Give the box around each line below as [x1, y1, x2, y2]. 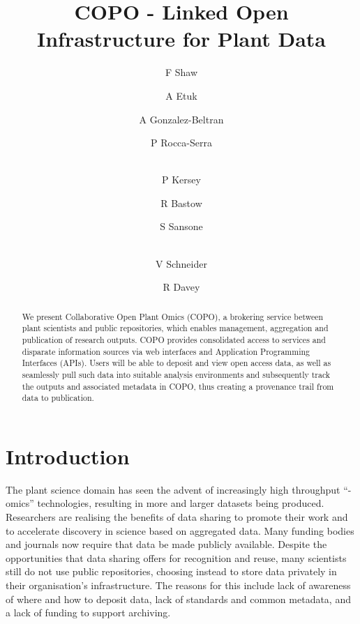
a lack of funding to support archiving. [6, 605, 171, 620]
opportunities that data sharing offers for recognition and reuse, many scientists [6, 550, 347, 565]
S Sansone [160, 219, 203, 234]
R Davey [163, 280, 200, 294]
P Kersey [162, 172, 201, 187]
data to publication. [22, 392, 94, 404]
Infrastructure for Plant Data [37, 24, 326, 53]
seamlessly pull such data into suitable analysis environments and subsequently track [22, 368, 331, 380]
